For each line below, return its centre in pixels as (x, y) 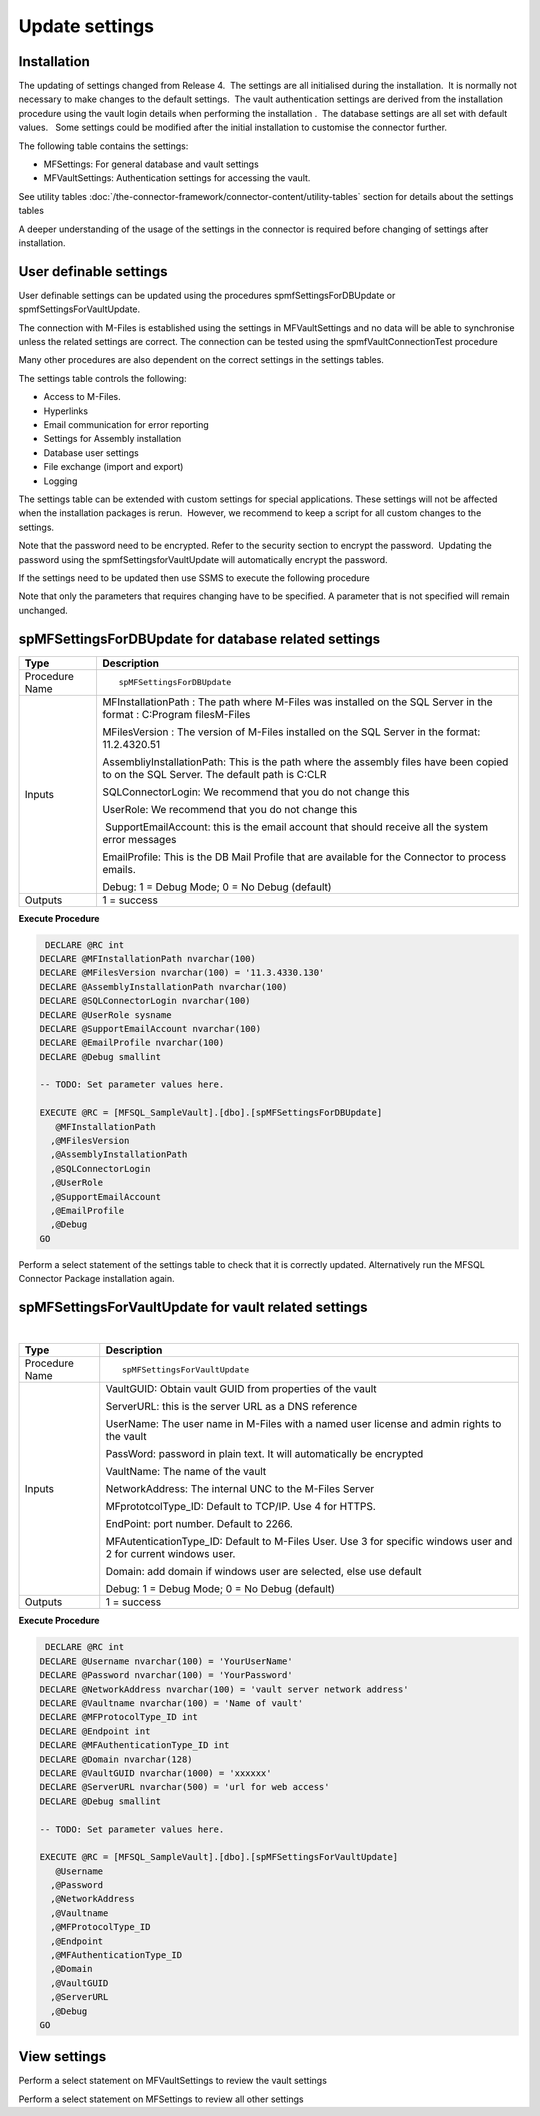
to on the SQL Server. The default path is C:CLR (214, 774)
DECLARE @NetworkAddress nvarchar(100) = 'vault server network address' (224, 1689)
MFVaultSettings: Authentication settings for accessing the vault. (177, 178)
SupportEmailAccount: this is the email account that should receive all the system (297, 827)
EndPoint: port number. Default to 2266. (199, 1524)
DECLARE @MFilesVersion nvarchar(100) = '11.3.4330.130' (182, 973)
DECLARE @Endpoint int (95, 1731)
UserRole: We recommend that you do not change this (229, 809)
